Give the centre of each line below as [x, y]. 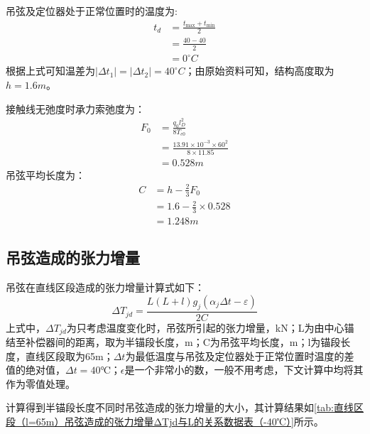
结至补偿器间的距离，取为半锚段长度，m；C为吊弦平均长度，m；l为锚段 [173, 342]
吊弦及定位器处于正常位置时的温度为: [92, 11]
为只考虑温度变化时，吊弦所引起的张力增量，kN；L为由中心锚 [210, 327]
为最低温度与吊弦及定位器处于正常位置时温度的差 [240, 356]
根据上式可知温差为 [50, 71]
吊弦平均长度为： [45, 174]
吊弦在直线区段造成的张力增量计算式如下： [105, 287]
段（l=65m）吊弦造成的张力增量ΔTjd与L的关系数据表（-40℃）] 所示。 [165, 422]
